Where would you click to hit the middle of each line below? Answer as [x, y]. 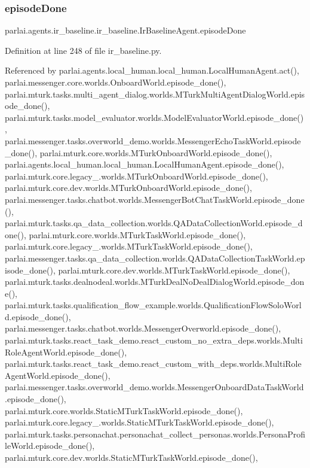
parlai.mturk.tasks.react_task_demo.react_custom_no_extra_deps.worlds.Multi [154, 340]
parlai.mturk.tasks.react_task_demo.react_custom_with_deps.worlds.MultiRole [153, 364]
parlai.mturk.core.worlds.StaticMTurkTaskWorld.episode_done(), [124, 410]
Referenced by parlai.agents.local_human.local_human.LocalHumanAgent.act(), [152, 70]
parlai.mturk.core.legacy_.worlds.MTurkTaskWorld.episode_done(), [129, 246]
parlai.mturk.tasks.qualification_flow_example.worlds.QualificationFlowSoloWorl [153, 305]
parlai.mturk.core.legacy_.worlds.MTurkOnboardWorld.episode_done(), [136, 176]
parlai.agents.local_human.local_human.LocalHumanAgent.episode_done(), [145, 164]
